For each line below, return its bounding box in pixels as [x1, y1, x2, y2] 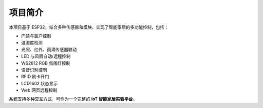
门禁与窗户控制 [21, 33, 51, 39]
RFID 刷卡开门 [21, 74, 50, 79]
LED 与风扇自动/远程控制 [21, 53, 71, 59]
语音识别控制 [21, 67, 47, 73]
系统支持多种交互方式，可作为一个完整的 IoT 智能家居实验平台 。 [9, 96, 137, 102]
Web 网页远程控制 [21, 87, 57, 93]
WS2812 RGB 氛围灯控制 [21, 60, 71, 66]
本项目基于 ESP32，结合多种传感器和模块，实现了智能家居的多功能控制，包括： [9, 24, 169, 30]
